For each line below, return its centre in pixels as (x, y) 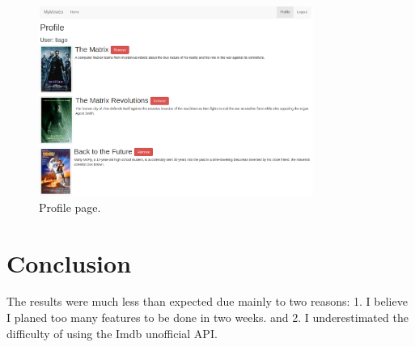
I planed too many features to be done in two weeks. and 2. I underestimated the (207, 317)
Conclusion (69, 262)
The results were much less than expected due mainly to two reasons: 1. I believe (207, 301)
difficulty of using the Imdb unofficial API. (112, 333)
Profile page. (70, 207)
